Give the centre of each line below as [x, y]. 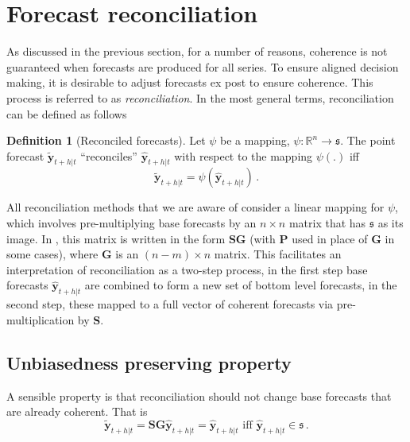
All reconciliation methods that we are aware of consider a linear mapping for [195, 207]
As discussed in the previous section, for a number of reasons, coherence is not [197, 51]
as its [391, 223]
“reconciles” [109, 155]
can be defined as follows [67, 113]
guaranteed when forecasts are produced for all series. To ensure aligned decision [203, 66]
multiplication [41, 319]
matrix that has [327, 223]
